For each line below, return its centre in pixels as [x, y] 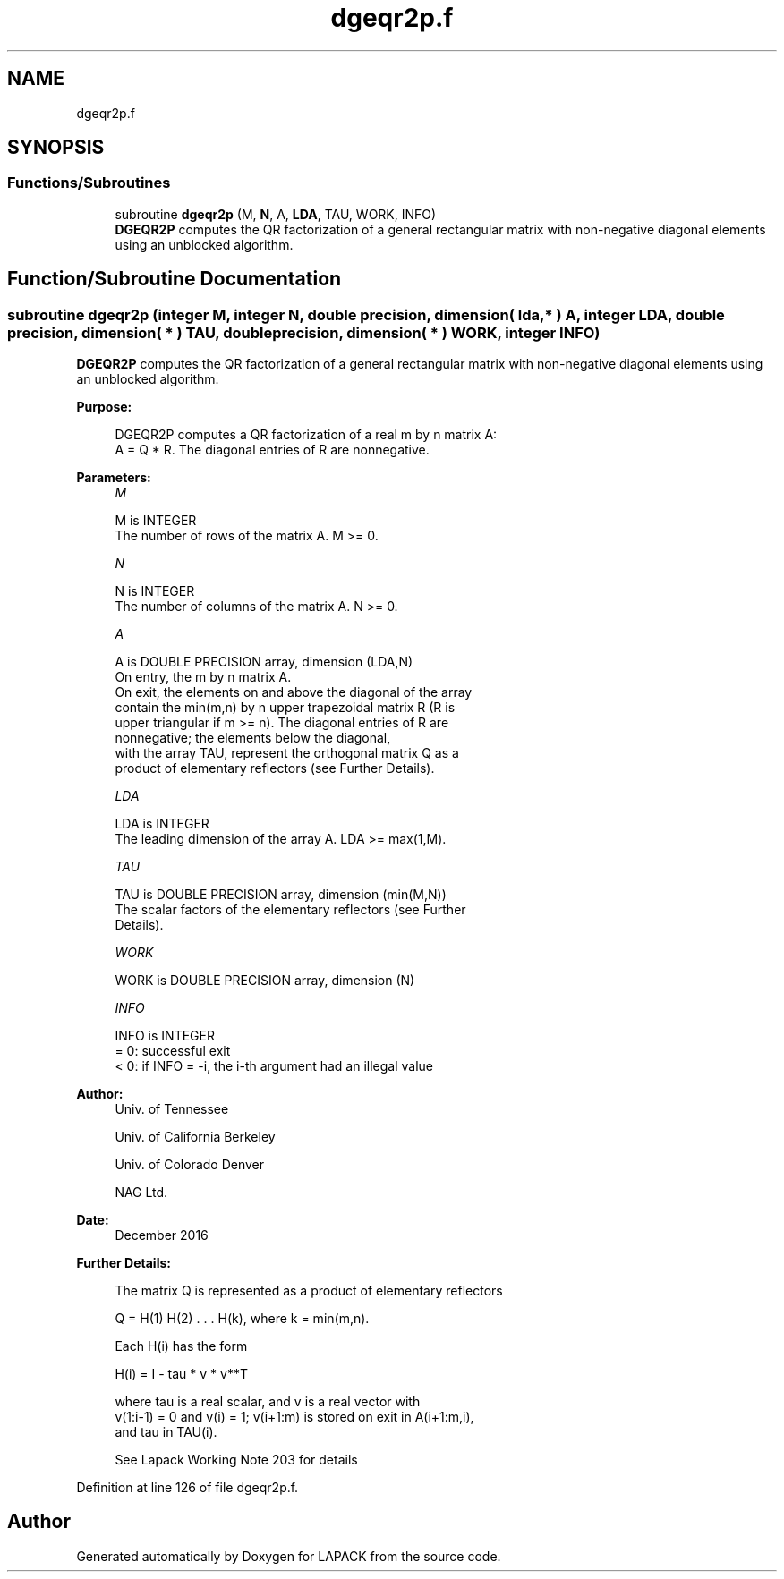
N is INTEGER [155, 591]
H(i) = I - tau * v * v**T [181, 1374]
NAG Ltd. [141, 1193]
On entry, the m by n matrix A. [203, 677]
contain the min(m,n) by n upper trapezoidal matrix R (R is [285, 708]
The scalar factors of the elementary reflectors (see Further [290, 910]
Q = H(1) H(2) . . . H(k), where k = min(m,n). [242, 1319]
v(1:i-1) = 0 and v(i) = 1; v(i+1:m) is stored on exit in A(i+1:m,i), [294, 1417]
